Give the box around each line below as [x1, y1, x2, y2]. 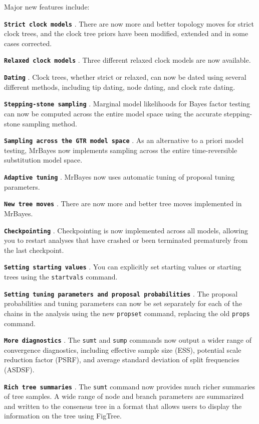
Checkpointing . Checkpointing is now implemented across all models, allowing [4, 225, 248, 235]
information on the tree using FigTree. [4, 410, 122, 421]
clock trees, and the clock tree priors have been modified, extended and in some [4, 28, 248, 39]
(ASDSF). [4, 364, 35, 375]
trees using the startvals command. [4, 271, 118, 282]
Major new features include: [4, 2, 90, 12]
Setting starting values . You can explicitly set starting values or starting [4, 261, 241, 272]
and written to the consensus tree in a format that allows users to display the [4, 400, 242, 411]
